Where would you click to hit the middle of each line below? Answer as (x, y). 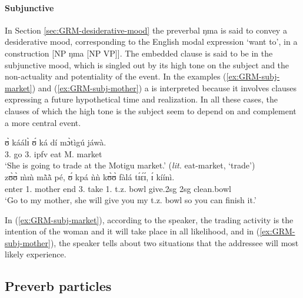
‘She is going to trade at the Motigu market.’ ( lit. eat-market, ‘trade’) (130, 165)
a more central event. (43, 122)
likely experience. (36, 254)
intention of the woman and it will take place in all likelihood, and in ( (132, 231)
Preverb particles (58, 286)
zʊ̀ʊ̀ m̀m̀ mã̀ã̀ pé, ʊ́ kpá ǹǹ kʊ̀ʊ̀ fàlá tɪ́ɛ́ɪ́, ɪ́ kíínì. (90, 176)
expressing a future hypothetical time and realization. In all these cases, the (141, 99)
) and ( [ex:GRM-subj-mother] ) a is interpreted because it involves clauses (164, 87)
